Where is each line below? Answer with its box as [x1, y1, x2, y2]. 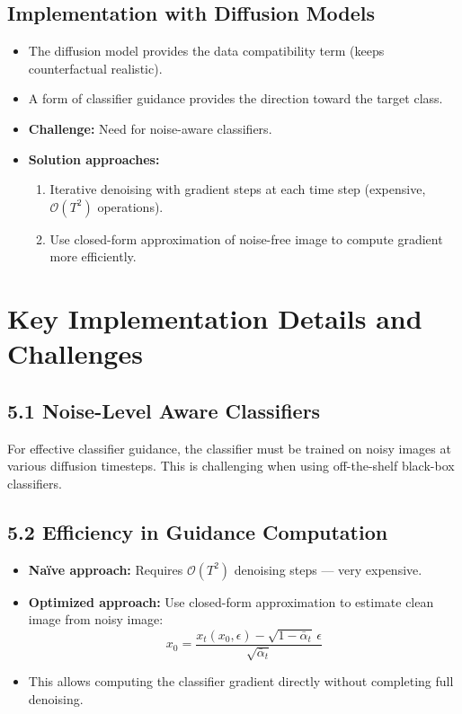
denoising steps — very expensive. [234, 560, 422, 578]
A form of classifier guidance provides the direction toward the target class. [28, 89, 443, 108]
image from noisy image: [28, 610, 164, 629]
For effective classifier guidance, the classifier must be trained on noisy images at [7, 438, 451, 457]
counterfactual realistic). [28, 58, 163, 77]
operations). [97, 197, 164, 216]
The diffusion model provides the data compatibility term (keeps [28, 41, 385, 60]
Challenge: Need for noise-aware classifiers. [28, 119, 272, 137]
